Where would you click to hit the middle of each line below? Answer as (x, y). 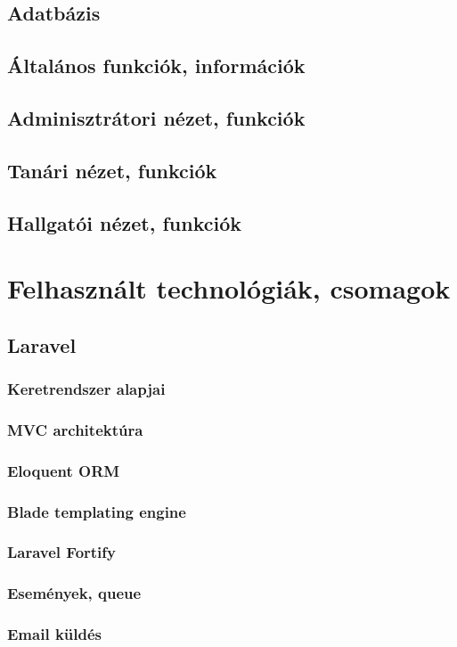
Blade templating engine (97, 511)
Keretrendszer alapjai (86, 388)
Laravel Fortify (61, 552)
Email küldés (54, 634)
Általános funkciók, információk (156, 66)
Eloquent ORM (64, 470)
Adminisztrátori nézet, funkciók (156, 117)
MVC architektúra (75, 429)
